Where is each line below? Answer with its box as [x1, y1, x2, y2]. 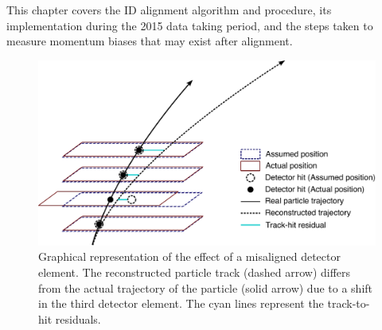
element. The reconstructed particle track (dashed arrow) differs [38, 264, 351, 281]
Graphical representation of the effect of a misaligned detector [38, 248, 341, 265]
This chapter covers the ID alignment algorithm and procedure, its [6, 2, 332, 17]
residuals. [55, 310, 101, 327]
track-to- [327, 295, 370, 312]
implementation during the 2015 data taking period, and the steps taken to [6, 17, 373, 33]
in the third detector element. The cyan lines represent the [38, 295, 324, 312]
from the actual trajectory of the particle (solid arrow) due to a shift [38, 279, 373, 296]
